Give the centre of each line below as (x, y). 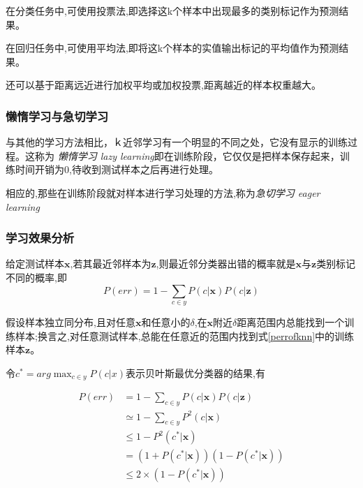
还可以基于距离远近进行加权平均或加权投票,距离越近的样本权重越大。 (163, 85)
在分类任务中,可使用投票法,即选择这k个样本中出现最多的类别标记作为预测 (172, 10)
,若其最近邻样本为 (111, 264)
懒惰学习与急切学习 (57, 116)
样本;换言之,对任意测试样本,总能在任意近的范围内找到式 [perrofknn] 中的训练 (185, 335)
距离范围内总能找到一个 (291, 321)
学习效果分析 (40, 238)
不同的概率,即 (36, 277)
